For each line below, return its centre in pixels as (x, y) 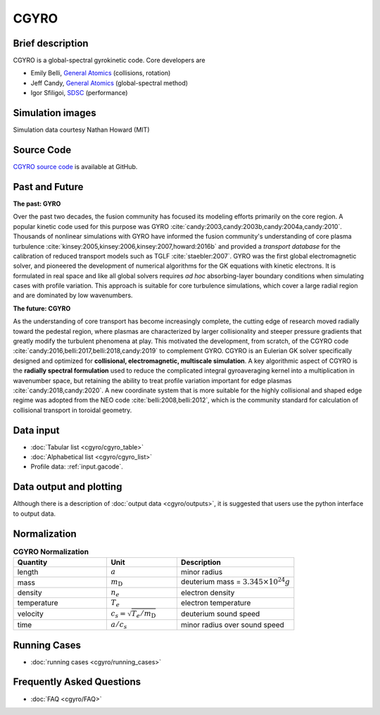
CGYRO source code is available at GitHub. (75, 167)
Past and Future (48, 187)
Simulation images (55, 113)
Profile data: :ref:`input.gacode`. (77, 467)
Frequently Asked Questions (77, 682)
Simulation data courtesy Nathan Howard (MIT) (81, 130)
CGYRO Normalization (51, 552)
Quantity (32, 562)
